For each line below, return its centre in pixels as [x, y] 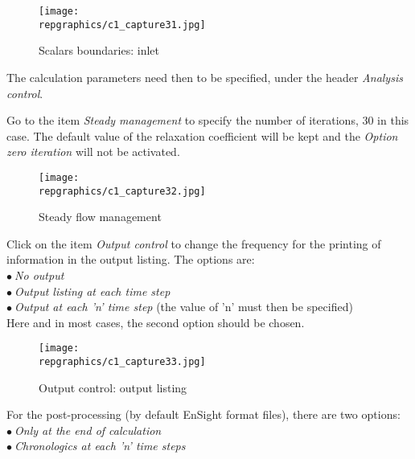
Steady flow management [100, 217]
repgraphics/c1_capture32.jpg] [122, 191]
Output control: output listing [113, 387]
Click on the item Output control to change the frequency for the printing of [194, 243]
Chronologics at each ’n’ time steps [100, 446]
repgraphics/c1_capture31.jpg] [122, 25]
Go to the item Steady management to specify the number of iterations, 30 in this [208, 120]
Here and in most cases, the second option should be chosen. [156, 322]
